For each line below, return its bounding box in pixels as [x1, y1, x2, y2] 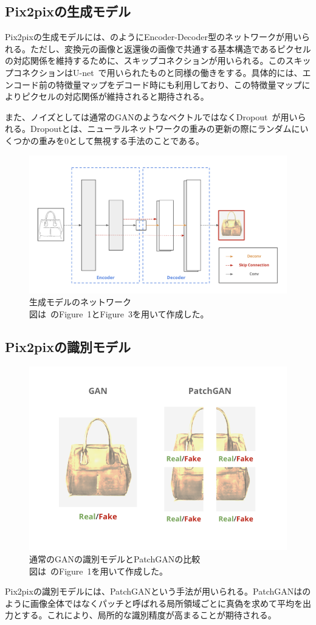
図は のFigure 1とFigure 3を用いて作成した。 [29, 308, 209, 320]
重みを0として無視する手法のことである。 [38, 134, 205, 147]
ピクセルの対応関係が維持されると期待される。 [21, 90, 209, 103]
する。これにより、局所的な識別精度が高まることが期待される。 [21, 609, 276, 621]
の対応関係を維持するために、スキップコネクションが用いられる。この [5, 54, 286, 67]
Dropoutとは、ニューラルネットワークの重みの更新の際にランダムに [30, 122, 300, 135]
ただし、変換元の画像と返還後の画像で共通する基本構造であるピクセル [30, 42, 311, 55]
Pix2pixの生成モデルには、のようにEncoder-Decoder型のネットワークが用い [5, 30, 301, 43]
